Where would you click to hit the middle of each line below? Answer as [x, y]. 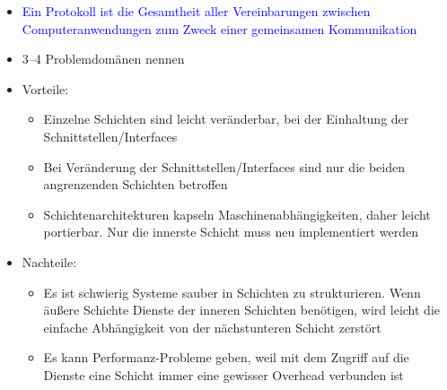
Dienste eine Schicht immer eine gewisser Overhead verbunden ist [223, 374]
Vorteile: [45, 88]
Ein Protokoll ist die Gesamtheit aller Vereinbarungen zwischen [196, 11]
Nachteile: [49, 261]
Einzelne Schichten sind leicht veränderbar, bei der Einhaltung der [226, 119]
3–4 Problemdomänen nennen [103, 59]
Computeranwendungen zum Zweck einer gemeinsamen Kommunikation [219, 28]
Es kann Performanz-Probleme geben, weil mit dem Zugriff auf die [226, 357]
